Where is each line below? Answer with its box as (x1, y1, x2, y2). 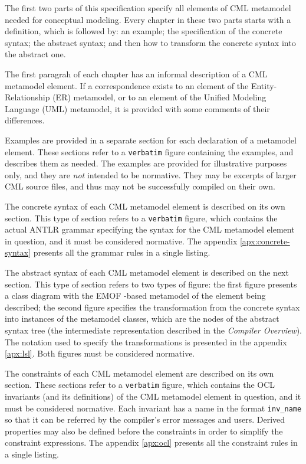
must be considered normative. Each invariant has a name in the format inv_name (5, 401, 302, 414)
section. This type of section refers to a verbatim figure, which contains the (5, 211, 278, 224)
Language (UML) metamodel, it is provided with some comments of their (5, 102, 270, 115)
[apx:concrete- (239, 234, 290, 247)
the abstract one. (5, 48, 66, 60)
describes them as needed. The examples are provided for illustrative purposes (5, 157, 287, 169)
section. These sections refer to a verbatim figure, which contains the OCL (5, 378, 275, 391)
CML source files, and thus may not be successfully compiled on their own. (5, 180, 275, 192)
